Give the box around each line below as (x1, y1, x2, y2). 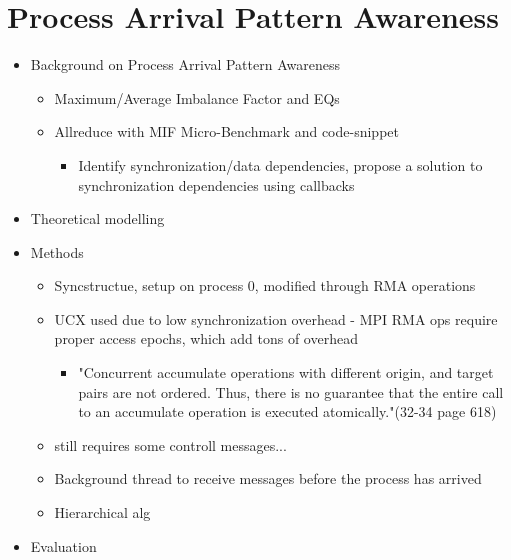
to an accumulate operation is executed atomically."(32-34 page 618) (78, 401, 497, 422)
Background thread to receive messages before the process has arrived (54, 468, 482, 489)
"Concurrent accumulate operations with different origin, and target (78, 362, 494, 383)
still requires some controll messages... (54, 434, 287, 455)
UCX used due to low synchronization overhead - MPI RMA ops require (54, 308, 498, 329)
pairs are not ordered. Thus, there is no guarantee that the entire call (78, 381, 504, 402)
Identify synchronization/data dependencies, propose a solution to (78, 154, 483, 175)
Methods (30, 241, 84, 262)
